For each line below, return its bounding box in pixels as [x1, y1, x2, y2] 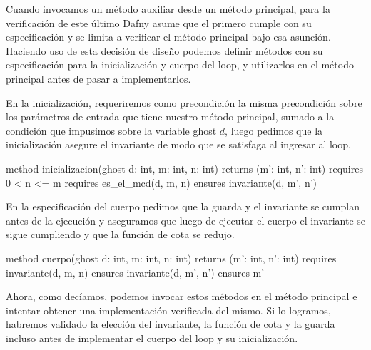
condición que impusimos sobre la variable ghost [6, 123, 217, 138]
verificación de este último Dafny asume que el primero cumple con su [6, 15, 312, 30]
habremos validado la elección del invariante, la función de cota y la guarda [6, 316, 335, 331]
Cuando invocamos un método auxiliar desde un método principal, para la [6, 1, 330, 16]
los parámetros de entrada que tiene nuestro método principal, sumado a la [6, 109, 335, 124]
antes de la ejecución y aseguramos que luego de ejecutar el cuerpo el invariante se [6, 212, 365, 227]
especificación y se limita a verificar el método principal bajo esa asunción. [6, 29, 331, 44]
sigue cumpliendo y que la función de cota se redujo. [6, 227, 235, 242]
